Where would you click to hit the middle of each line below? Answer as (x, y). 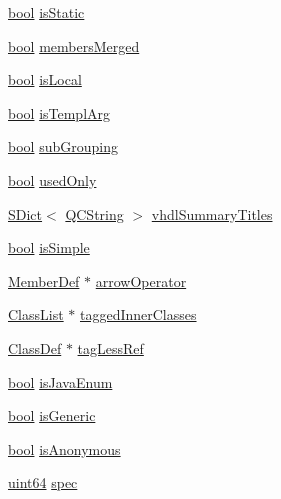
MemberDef (44, 280)
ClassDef (35, 347)
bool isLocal (45, 79)
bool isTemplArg (59, 112)
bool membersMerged (74, 45)
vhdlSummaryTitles (212, 213)
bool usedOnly (52, 179)
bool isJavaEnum (60, 381)
